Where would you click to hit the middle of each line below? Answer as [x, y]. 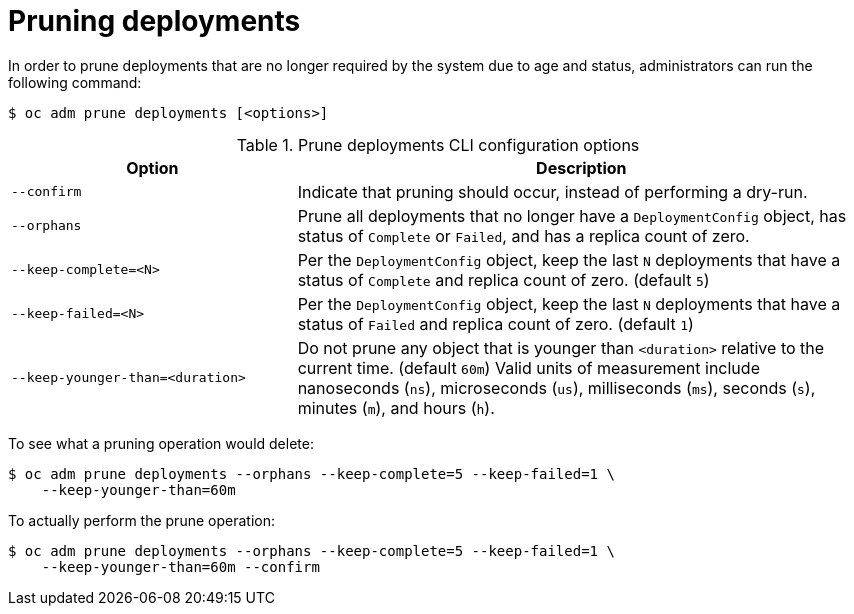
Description [581, 167]
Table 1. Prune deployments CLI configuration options [438, 144]
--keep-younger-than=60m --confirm [180, 566]
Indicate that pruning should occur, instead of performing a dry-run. [552, 191]
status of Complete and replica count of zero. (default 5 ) [503, 279]
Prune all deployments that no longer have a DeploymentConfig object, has [572, 215]
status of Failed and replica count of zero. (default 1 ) [495, 323]
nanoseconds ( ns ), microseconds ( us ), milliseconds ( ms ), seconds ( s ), [556, 387]
